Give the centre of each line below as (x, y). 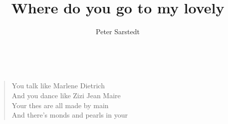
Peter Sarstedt (118, 31)
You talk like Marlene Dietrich (58, 86)
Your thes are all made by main (60, 105)
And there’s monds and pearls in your (70, 115)
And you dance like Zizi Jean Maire (66, 95)
